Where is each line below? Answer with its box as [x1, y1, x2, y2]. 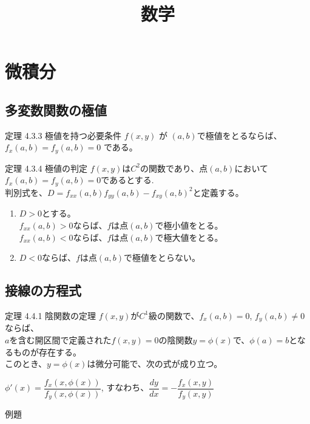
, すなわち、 [101, 381, 149, 394]
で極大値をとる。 [155, 231, 223, 243]
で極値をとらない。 [124, 251, 201, 264]
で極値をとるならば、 [197, 129, 282, 141]
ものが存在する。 [13, 345, 81, 358]
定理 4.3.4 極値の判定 [5, 161, 88, 174]
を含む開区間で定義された [9, 333, 112, 346]
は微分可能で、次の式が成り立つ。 [87, 357, 223, 370]
